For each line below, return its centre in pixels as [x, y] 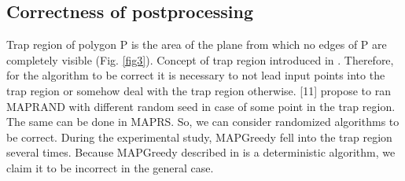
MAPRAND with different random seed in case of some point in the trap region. [201, 106]
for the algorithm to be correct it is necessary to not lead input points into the [196, 75]
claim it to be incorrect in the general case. [110, 167]
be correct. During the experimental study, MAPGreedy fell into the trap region [199, 137]
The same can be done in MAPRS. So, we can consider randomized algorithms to [203, 122]
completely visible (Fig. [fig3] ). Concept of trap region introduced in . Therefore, [200, 59]
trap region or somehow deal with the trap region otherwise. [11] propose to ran [199, 90]
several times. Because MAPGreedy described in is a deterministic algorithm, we [201, 152]
